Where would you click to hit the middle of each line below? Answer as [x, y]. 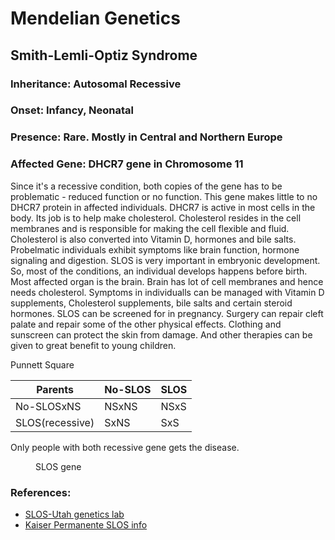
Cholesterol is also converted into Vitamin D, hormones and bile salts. [153, 239]
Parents [55, 389]
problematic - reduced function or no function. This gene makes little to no [164, 196]
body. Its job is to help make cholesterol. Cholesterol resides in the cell [156, 218]
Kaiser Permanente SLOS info [86, 524]
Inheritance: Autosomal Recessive [96, 84]
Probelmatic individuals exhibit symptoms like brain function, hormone [155, 249]
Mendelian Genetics [95, 18]
